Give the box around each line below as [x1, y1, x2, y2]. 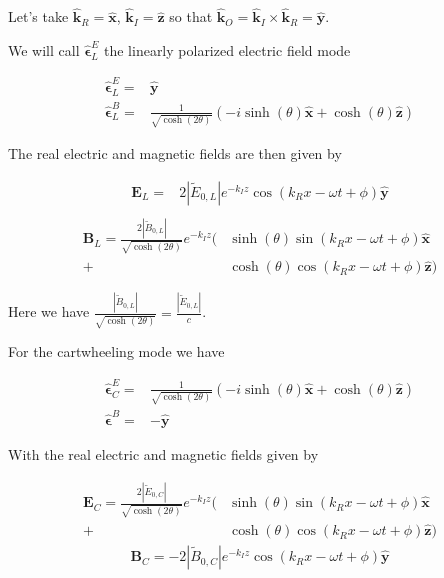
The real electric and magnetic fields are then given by [8, 143, 342, 164]
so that [169, 6, 213, 27]
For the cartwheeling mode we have [8, 341, 225, 362]
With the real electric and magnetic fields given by [8, 444, 319, 465]
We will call [8, 39, 80, 60]
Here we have [8, 301, 90, 322]
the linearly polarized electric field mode [103, 39, 351, 60]
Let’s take [8, 6, 69, 27]
